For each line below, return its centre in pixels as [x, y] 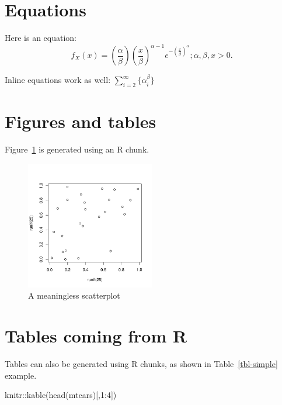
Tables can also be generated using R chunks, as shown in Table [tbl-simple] [141, 364]
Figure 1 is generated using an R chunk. [77, 149]
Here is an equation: [41, 38]
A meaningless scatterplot [74, 295]
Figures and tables [81, 121]
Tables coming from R [96, 336]
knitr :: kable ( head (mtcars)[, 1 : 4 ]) [61, 395]
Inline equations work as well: [58, 80]
